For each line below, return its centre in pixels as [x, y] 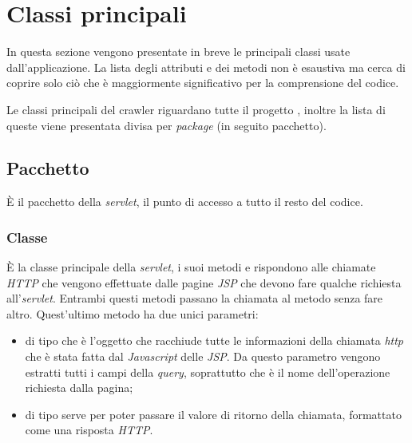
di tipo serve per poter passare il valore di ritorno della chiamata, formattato [213, 414]
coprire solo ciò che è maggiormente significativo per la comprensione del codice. [203, 83]
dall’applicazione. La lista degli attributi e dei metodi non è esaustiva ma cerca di [206, 67]
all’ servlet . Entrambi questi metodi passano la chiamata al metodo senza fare [195, 298]
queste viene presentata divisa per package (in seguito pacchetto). [166, 125]
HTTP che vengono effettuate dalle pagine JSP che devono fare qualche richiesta [204, 282]
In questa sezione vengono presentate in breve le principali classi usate [178, 51]
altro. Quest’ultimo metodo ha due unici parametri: [133, 313]
